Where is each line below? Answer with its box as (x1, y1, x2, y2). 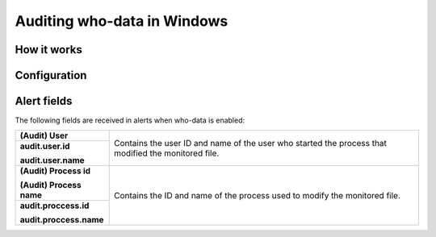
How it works (15, 43, 82, 56)
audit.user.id (19, 141, 70, 152)
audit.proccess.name (19, 214, 104, 226)
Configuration (15, 69, 87, 82)
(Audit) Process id (19, 165, 91, 177)
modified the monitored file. (114, 148, 220, 159)
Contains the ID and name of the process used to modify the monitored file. (114, 189, 401, 201)
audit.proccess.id (19, 200, 90, 211)
